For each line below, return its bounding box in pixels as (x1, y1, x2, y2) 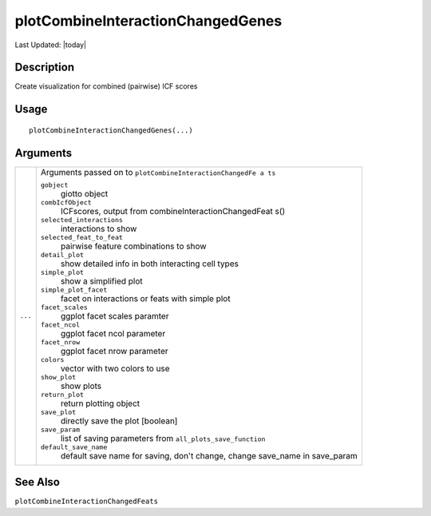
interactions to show (60, 223, 137, 234)
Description (14, 61, 75, 74)
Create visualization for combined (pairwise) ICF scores (14, 81, 198, 91)
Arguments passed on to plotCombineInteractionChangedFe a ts (40, 166, 276, 177)
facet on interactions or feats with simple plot (60, 292, 231, 304)
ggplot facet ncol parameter (60, 327, 166, 339)
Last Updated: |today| (14, 40, 87, 50)
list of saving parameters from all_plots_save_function (60, 432, 266, 443)
